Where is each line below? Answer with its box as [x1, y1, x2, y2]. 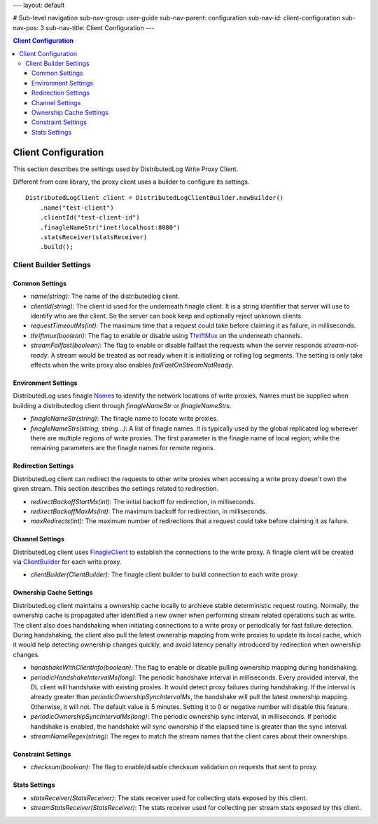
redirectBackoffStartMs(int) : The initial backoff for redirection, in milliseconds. [30, 497, 255, 506]
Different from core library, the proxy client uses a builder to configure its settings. [13, 177, 250, 186]
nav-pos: [13, 23, 39, 32]
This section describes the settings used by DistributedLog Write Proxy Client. [13, 165, 239, 173]
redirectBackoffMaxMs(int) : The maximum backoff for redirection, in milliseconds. [30, 507, 267, 515]
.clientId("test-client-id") [39, 214, 140, 222]
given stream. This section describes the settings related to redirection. [13, 485, 219, 493]
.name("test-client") [39, 203, 115, 212]
